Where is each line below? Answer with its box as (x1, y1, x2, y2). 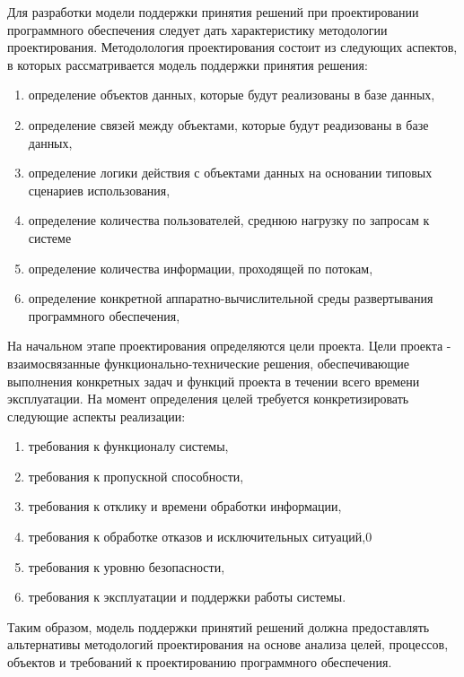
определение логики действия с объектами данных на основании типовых (28, 163, 433, 182)
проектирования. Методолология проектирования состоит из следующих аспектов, (7, 38, 458, 56)
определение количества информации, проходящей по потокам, (28, 258, 373, 277)
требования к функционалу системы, (28, 437, 229, 456)
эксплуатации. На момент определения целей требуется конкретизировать (7, 389, 409, 408)
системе (28, 228, 72, 247)
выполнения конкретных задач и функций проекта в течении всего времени (7, 371, 420, 390)
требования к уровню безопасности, (28, 557, 225, 576)
